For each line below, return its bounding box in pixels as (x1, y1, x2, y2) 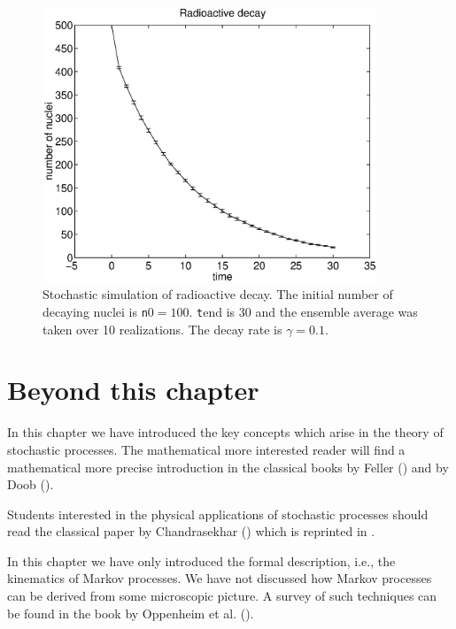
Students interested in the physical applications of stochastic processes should (7, 504, 429, 523)
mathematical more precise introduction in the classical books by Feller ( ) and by (7, 457, 449, 476)
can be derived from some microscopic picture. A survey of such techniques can (7, 587, 437, 605)
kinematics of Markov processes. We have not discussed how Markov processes (7, 569, 432, 587)
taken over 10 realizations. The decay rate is (43, 319, 282, 338)
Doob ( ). (7, 475, 54, 494)
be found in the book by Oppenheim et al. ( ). (7, 603, 254, 622)
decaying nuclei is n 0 (43, 302, 154, 320)
